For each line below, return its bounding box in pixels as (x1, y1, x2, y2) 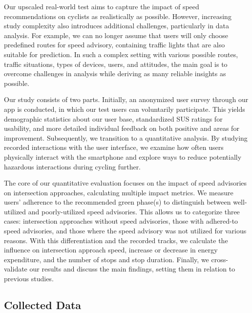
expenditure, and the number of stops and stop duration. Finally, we (4, 254, 209, 264)
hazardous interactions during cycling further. (4, 161, 141, 171)
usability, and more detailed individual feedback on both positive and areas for (4, 123, 239, 133)
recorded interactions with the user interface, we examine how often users (4, 142, 224, 152)
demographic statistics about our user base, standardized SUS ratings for (4, 113, 223, 124)
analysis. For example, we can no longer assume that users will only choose (4, 30, 228, 40)
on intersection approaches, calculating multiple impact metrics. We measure (4, 187, 233, 197)
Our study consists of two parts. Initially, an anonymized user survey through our (4, 94, 249, 104)
